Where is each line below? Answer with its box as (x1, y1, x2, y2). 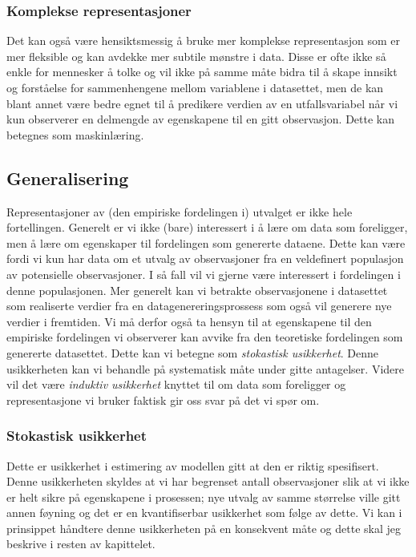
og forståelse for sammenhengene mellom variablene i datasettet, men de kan (6, 79, 384, 95)
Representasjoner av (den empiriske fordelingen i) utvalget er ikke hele (6, 203, 353, 220)
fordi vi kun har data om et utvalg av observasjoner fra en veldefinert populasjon (6, 250, 404, 267)
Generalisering (6, 165, 129, 190)
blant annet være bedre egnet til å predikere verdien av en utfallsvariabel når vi (6, 95, 398, 111)
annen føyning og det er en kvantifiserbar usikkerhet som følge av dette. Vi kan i (6, 504, 402, 521)
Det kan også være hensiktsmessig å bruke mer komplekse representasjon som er (6, 32, 401, 49)
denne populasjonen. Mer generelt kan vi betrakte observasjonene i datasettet (6, 281, 388, 298)
